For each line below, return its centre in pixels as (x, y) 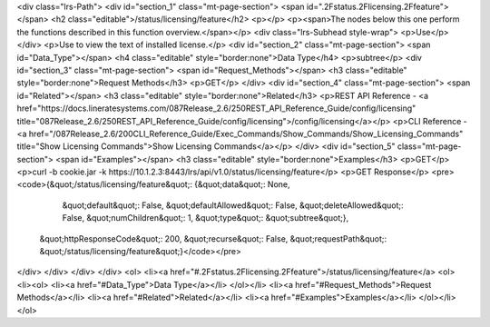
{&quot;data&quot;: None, (242, 184)
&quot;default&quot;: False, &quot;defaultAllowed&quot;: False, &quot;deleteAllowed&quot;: (233, 205)
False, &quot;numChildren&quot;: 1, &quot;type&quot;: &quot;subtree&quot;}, (206, 218)
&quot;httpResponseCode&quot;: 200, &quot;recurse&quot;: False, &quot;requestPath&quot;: (213, 238)
